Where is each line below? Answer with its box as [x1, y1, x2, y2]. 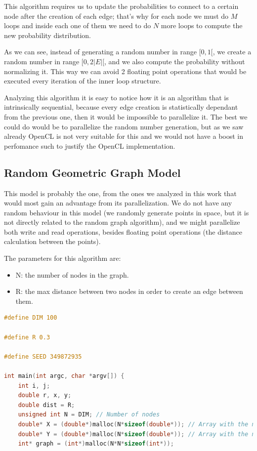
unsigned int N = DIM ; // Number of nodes [18, 411, 160, 418]
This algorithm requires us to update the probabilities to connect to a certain [4, 1, 239, 11]
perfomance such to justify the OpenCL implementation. [4, 140, 175, 151]
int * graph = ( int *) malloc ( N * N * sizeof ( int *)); [18, 440, 174, 448]
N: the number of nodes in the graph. [15, 269, 129, 280]
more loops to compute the [161, 20, 243, 31]
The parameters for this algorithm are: [4, 253, 121, 263]
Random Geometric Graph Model [4, 164, 181, 180]
